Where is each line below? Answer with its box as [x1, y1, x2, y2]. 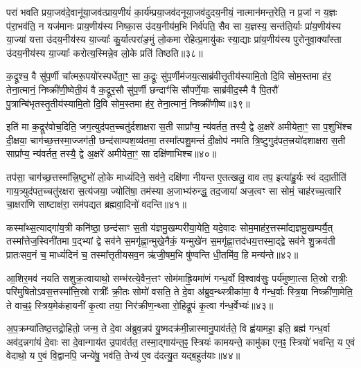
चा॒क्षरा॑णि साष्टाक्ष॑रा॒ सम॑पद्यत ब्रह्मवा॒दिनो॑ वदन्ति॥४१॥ [6, 197, 186, 211]
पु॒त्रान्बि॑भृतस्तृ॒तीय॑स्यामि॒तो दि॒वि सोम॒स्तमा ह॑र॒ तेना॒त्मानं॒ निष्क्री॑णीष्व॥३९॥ [6, 96, 250, 110]
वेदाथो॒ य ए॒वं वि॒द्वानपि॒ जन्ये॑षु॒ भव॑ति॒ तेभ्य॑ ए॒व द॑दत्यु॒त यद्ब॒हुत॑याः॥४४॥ [6, 348, 240, 362]
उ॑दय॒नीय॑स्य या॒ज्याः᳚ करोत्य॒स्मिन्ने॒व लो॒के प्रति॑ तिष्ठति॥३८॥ [6, 45, 203, 60]
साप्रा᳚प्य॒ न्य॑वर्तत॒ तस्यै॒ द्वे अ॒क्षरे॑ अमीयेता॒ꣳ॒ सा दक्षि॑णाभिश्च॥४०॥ [6, 146, 217, 161]
